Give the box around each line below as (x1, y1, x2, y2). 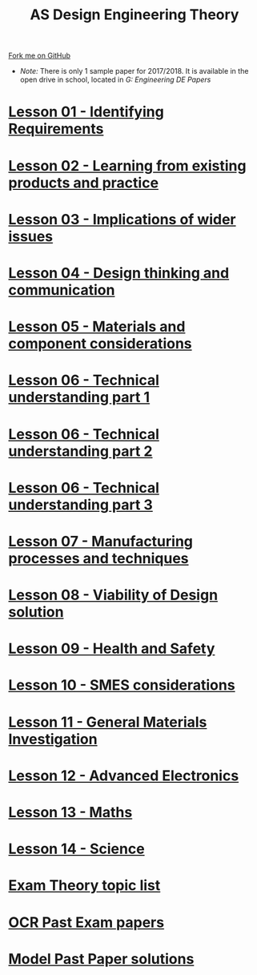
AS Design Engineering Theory (30, 6, 239, 24)
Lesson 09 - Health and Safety (8, 639, 215, 658)
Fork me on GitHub (8, 50, 70, 61)
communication (8, 280, 115, 299)
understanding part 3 (8, 495, 154, 514)
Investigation (8, 730, 98, 748)
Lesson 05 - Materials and (8, 318, 186, 336)
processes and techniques (8, 549, 190, 567)
